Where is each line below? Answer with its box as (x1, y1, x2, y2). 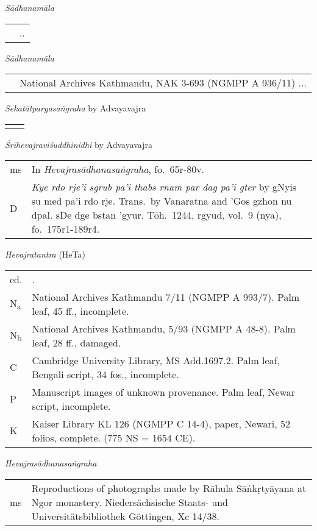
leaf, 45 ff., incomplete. (32, 303, 129, 318)
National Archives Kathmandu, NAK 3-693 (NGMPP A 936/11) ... (20, 76, 307, 90)
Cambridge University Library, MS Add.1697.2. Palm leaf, (32, 353, 280, 367)
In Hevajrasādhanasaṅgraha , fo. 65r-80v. (31, 162, 205, 177)
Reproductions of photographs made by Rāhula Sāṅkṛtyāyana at (31, 480, 307, 495)
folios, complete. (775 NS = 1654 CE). (32, 430, 196, 445)
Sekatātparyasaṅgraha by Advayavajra (5, 102, 146, 114)
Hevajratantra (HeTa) (5, 248, 85, 261)
